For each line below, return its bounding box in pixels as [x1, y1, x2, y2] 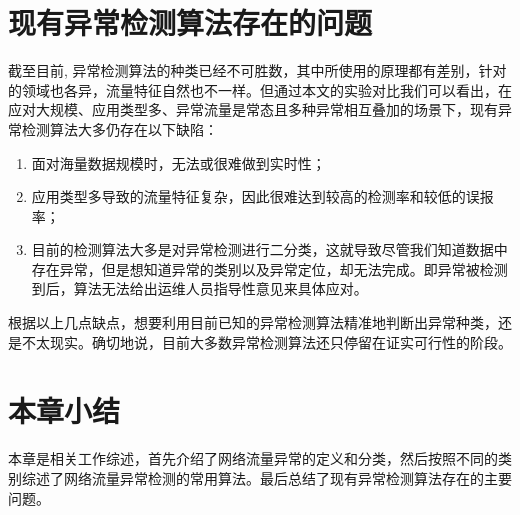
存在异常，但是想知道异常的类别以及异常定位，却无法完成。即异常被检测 [31, 258, 508, 279]
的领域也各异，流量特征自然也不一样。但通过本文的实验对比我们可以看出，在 [8, 79, 512, 100]
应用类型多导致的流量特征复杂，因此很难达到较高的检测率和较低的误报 [31, 186, 494, 207]
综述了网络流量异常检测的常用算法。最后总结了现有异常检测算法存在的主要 [21, 467, 512, 488]
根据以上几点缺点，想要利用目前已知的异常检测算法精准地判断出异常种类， [8, 312, 498, 333]
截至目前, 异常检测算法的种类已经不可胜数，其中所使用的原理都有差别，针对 [8, 60, 507, 81]
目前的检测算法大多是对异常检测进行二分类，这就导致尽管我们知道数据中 [31, 239, 508, 260]
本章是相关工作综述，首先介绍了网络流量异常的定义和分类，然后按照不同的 [8, 448, 498, 469]
